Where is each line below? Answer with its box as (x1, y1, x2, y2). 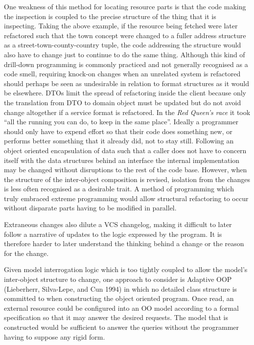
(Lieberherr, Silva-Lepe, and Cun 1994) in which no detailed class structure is (4, 283, 237, 294)
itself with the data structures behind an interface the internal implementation (4, 155, 240, 165)
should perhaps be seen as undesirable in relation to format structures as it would (4, 78, 249, 88)
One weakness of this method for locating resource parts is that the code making (4, 1, 246, 11)
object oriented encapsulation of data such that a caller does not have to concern (4, 145, 247, 155)
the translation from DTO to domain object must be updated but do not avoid (4, 97, 241, 107)
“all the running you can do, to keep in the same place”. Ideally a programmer (4, 116, 238, 127)
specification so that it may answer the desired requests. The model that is (4, 312, 228, 322)
